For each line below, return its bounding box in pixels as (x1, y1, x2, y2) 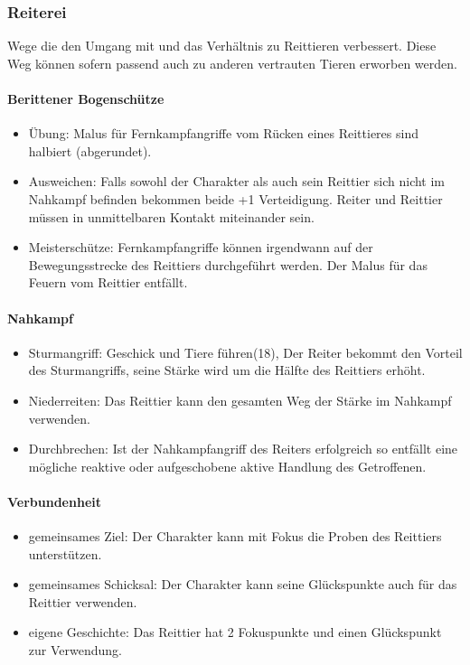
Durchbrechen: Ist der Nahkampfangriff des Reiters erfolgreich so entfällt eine (28, 439, 458, 458)
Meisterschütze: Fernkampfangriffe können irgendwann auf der (28, 238, 373, 257)
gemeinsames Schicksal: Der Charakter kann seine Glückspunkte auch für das (28, 575, 457, 594)
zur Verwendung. (28, 641, 122, 660)
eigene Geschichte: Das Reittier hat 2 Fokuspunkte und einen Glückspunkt (28, 623, 442, 642)
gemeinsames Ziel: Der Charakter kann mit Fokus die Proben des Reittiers (28, 527, 442, 546)
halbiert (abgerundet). (28, 141, 152, 160)
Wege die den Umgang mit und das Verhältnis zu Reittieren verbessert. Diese (7, 36, 437, 55)
